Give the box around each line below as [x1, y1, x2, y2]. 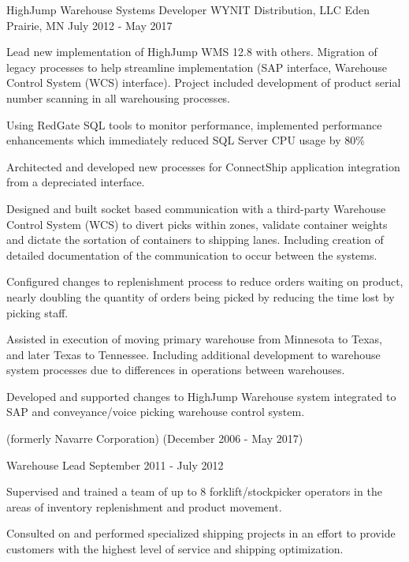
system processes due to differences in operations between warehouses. [6, 362, 345, 378]
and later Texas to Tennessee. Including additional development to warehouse [6, 346, 381, 362]
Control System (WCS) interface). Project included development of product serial [6, 74, 401, 91]
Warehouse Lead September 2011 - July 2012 [6, 456, 224, 473]
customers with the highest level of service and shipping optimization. [6, 541, 344, 557]
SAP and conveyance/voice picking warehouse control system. [6, 403, 305, 420]
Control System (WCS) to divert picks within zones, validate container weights [6, 215, 388, 232]
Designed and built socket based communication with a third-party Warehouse [6, 200, 386, 216]
